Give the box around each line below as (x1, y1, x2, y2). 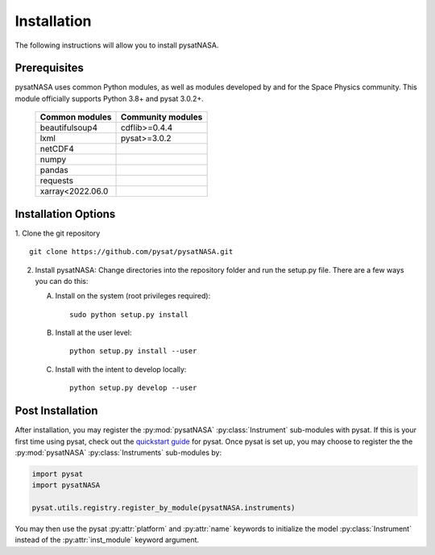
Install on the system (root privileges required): (55, 291, 211, 301)
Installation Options (14, 207, 116, 221)
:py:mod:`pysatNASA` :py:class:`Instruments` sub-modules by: (14, 448, 222, 457)
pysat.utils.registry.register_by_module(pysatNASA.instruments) (31, 503, 296, 512)
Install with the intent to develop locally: (55, 364, 187, 374)
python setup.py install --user (69, 347, 197, 356)
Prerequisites (14, 61, 84, 75)
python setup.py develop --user (69, 383, 197, 393)
